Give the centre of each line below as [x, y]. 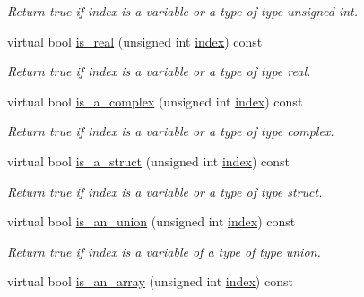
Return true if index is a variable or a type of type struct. [165, 191]
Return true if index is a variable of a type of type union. [164, 251]
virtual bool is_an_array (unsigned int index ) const [150, 281]
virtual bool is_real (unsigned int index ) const [135, 41]
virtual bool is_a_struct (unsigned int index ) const [149, 161]
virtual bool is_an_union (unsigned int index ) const [152, 221]
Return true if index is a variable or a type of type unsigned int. [183, 11]
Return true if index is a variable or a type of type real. [159, 71]
